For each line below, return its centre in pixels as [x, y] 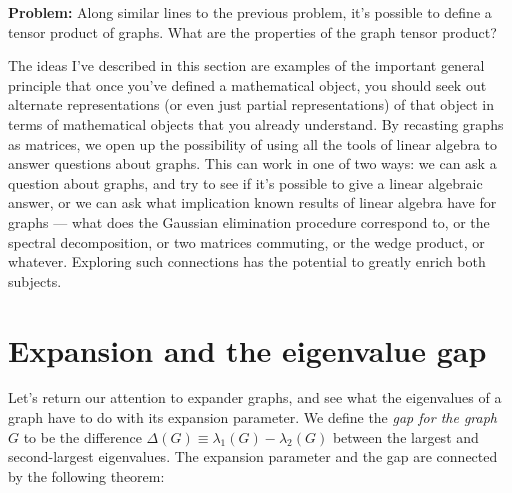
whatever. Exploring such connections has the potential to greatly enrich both [247, 261]
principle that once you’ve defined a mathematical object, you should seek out [247, 84]
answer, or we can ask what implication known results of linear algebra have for [252, 202]
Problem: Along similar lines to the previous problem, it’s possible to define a [250, 12]
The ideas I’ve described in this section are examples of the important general [246, 65]
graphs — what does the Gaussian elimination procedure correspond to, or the [249, 221]
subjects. [35, 280]
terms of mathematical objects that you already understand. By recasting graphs [256, 123]
